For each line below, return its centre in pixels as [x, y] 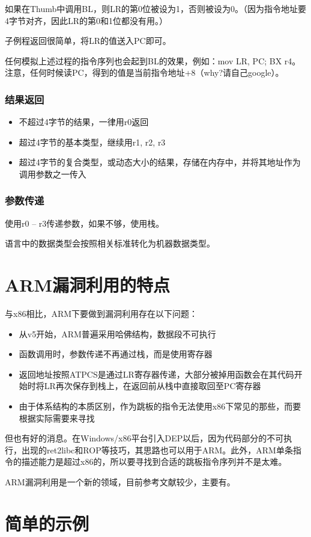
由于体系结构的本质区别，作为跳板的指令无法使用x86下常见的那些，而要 [160, 406]
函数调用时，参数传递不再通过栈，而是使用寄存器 [116, 354]
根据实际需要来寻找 [57, 418]
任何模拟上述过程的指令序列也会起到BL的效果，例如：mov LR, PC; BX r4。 [153, 60]
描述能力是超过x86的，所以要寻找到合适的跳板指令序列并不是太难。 [154, 462]
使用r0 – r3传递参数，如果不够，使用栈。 [85, 223]
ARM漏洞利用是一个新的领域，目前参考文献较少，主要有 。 [120, 482]
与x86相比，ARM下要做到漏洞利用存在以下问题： [101, 314]
